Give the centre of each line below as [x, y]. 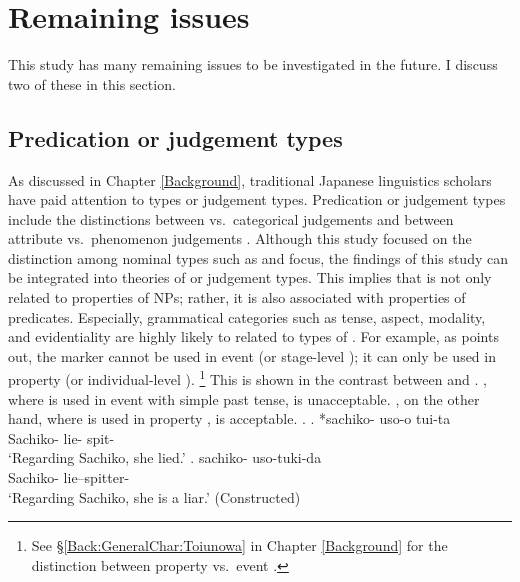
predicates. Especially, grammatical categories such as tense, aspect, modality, [247, 316]
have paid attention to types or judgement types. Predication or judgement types [257, 199]
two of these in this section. [92, 83]
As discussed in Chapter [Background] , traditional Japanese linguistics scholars [250, 179]
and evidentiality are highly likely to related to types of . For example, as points [253, 336]
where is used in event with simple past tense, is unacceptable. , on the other [244, 398]
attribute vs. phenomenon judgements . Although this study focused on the [240, 238]
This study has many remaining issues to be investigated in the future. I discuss [253, 64]
